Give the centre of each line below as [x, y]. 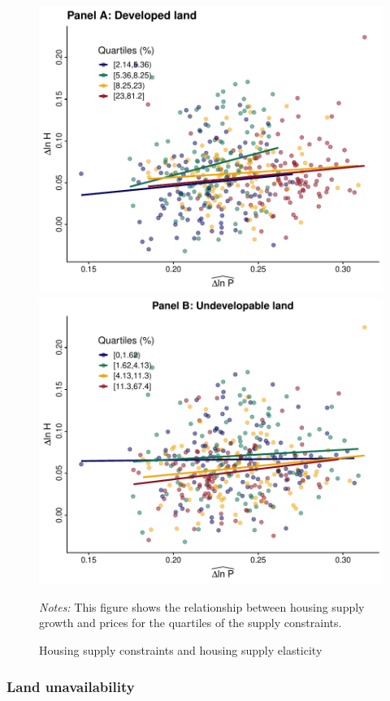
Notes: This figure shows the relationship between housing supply [202, 606]
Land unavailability [71, 686]
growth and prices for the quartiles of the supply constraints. [191, 623]
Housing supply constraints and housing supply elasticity [181, 650]
